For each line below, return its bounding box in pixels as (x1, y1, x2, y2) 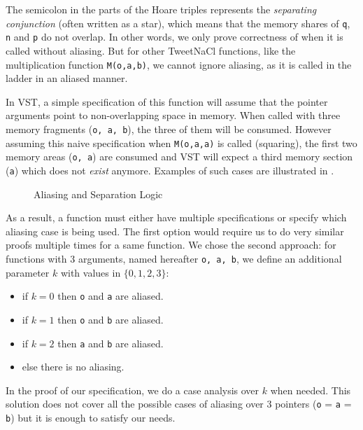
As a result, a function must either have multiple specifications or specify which (6, 210, 347, 225)
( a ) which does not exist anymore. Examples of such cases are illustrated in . (6, 162, 334, 177)
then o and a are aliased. (57, 289, 164, 303)
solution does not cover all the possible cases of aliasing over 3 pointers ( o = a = (6, 396, 352, 411)
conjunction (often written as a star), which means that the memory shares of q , (6, 15, 350, 30)
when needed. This (270, 382, 351, 397)
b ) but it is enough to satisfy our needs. (6, 410, 176, 424)
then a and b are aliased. (57, 335, 164, 350)
